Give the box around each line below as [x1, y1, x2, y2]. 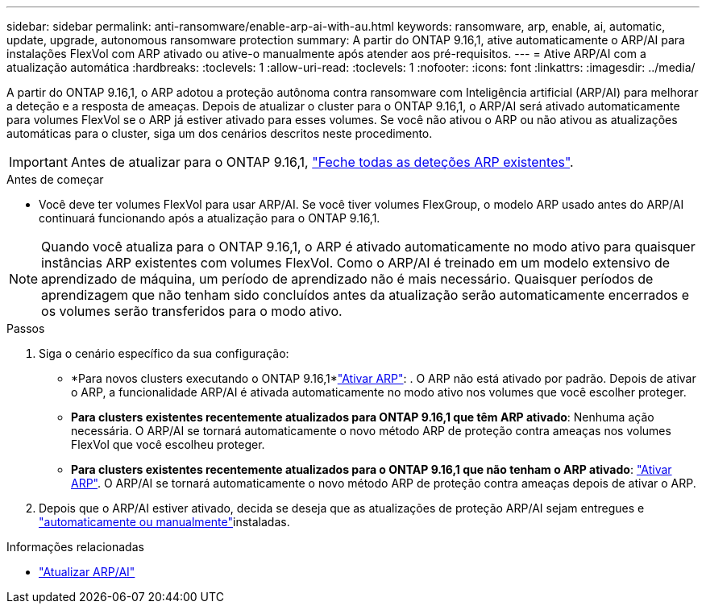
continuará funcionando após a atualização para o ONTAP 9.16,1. [39, 211, 380, 225]
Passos [6, 322, 45, 335]
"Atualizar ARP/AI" [39, 565, 135, 579]
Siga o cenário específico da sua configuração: [39, 346, 289, 360]
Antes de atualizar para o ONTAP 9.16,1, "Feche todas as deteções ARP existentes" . [70, 154, 574, 170]
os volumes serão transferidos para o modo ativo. [41, 303, 343, 319]
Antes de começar [6, 172, 104, 186]
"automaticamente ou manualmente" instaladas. [39, 515, 290, 529]
